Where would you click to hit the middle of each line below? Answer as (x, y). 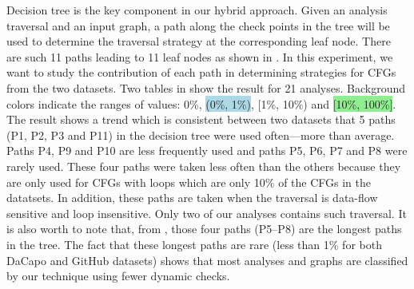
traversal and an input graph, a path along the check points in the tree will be (198, 25)
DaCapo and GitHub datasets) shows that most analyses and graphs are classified (207, 260)
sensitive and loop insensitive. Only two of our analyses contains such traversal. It (207, 213)
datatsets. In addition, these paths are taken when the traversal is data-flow (192, 198)
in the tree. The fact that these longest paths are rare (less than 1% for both (194, 244)
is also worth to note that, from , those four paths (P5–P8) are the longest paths (204, 229)
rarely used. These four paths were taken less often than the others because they (204, 166)
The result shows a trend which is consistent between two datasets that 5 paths (201, 119)
